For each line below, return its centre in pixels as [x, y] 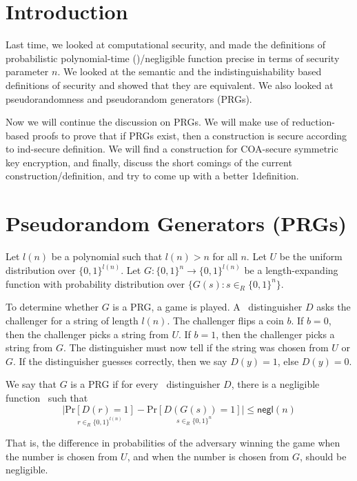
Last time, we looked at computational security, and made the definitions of [166, 45]
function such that [47, 397]
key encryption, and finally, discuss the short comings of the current [149, 162]
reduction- [314, 122]
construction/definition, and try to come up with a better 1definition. [152, 176]
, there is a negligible [275, 384]
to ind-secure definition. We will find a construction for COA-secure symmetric [172, 149]
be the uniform [311, 256]
